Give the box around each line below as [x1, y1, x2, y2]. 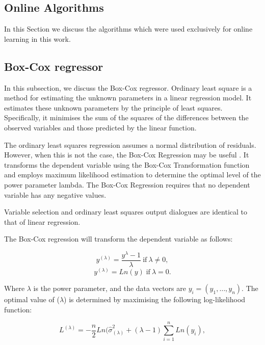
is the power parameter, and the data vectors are [33, 283, 186, 294]
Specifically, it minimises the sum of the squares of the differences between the [4, 112, 249, 123]
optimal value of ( [4, 294, 60, 305]
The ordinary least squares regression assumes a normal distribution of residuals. [4, 139, 256, 150]
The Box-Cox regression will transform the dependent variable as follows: [4, 233, 233, 244]
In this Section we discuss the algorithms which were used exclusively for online [4, 23, 253, 34]
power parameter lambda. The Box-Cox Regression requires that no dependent [4, 179, 250, 190]
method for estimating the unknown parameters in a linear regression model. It [4, 92, 252, 103]
